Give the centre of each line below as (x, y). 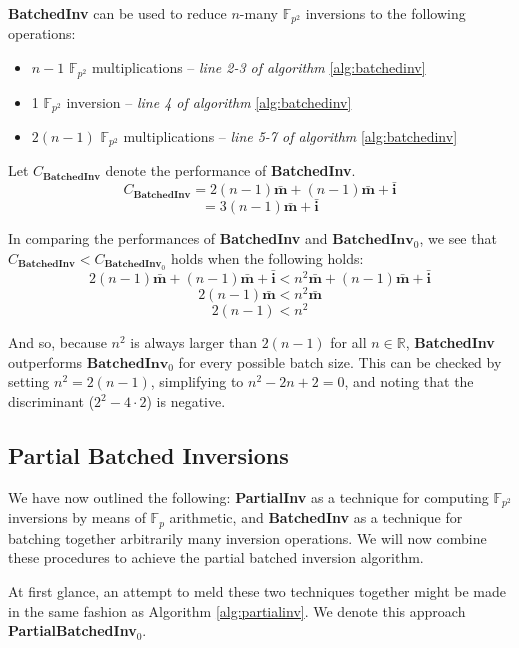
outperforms (45, 361)
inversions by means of (77, 517)
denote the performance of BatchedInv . (230, 170)
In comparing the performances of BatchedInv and (168, 238)
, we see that (458, 238)
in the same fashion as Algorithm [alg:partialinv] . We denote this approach (237, 610)
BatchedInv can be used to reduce (117, 13)
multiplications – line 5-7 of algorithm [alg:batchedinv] (290, 135)
